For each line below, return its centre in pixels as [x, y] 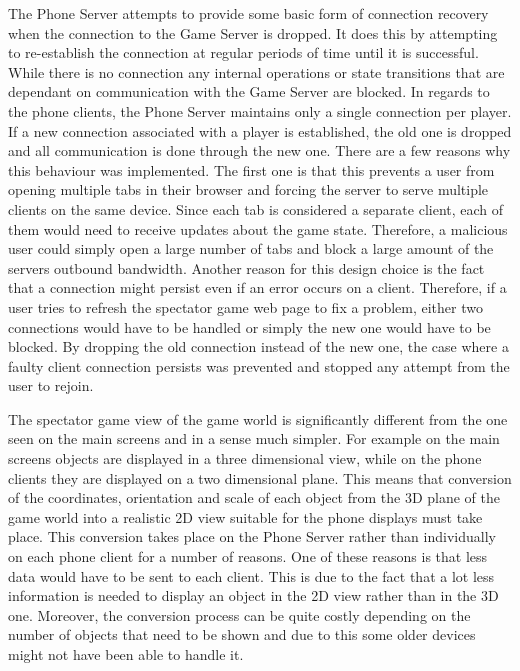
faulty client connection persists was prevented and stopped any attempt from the [259, 365]
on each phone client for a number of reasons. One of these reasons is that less [248, 556]
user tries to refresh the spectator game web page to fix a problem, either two [245, 306]
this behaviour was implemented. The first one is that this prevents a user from [251, 169]
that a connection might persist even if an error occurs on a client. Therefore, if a [257, 287]
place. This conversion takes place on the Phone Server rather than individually [252, 536]
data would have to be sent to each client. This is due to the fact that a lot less [251, 575]
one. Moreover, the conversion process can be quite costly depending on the [239, 614]
